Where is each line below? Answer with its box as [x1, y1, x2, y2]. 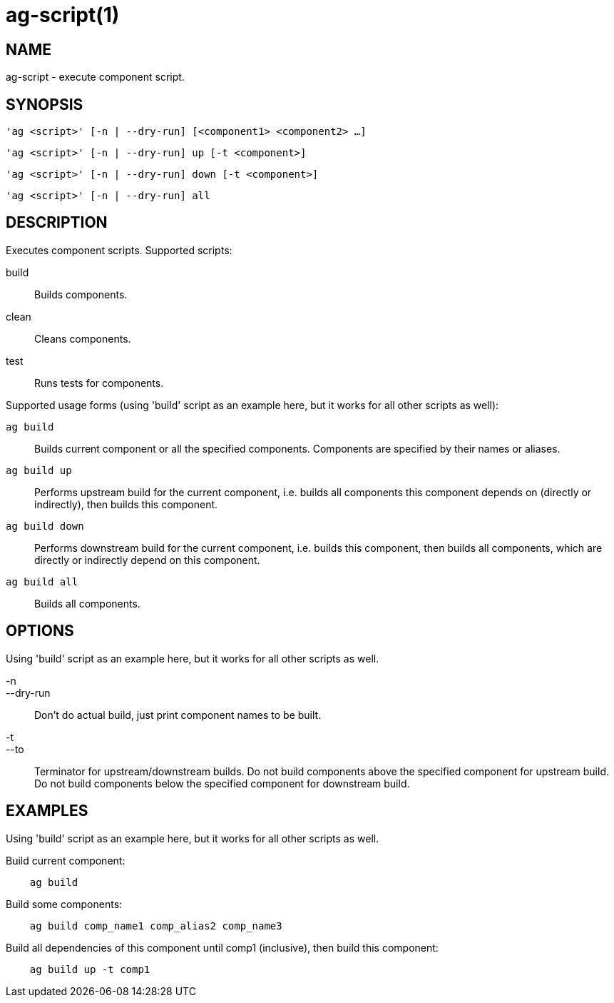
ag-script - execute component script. [6, 71, 185, 84]
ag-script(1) [6, 3, 120, 27]
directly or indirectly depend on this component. [34, 553, 260, 566]
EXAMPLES [6, 802, 88, 820]
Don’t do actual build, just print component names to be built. [34, 708, 322, 721]
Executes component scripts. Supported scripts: [6, 243, 232, 256]
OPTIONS [6, 622, 74, 640]
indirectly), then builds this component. [34, 498, 218, 510]
